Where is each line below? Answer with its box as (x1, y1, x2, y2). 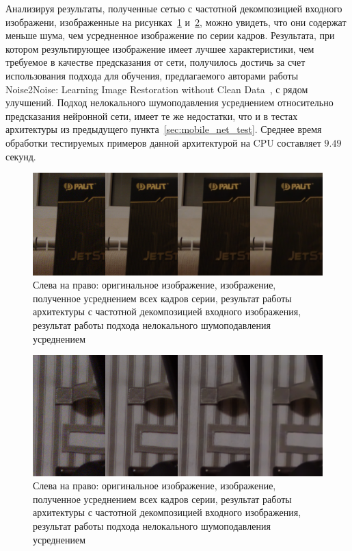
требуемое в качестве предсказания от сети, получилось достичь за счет (5, 55, 306, 69)
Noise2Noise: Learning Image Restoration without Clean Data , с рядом (5, 82, 308, 96)
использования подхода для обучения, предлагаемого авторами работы (5, 68, 299, 82)
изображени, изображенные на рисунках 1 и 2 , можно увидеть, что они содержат (5, 14, 347, 29)
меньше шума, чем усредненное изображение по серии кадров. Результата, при (5, 28, 335, 42)
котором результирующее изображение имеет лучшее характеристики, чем (5, 41, 314, 56)
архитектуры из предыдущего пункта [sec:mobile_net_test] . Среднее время (5, 122, 322, 136)
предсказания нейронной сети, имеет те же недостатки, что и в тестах (5, 108, 298, 123)
